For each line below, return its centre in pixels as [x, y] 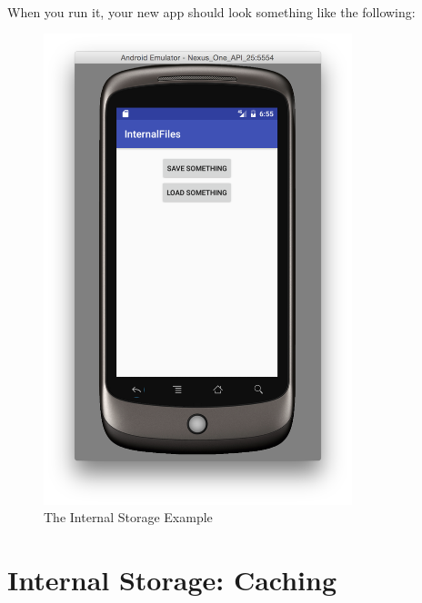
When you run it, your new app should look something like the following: [211, 11]
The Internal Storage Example [128, 517]
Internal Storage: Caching [172, 579]
